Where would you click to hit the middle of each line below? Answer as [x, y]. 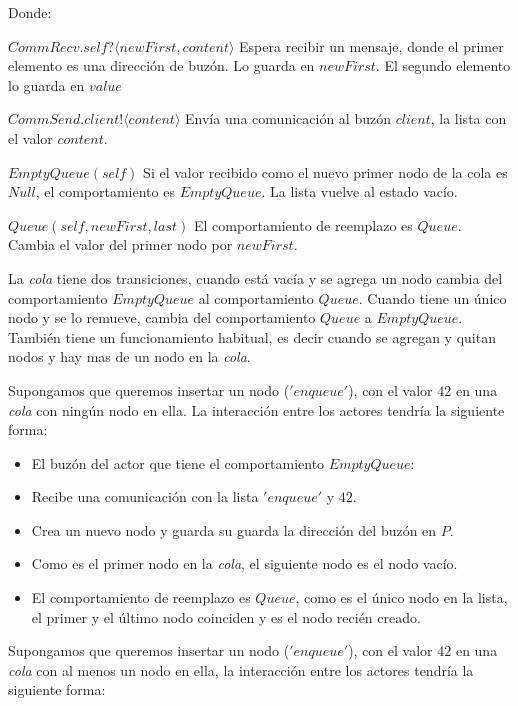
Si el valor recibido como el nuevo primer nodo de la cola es [325, 171]
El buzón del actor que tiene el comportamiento [178, 462]
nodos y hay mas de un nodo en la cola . [129, 356]
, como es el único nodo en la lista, [401, 597]
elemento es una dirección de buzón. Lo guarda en [161, 65]
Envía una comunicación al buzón [288, 118]
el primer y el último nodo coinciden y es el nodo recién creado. [226, 616]
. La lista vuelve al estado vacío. [359, 191]
